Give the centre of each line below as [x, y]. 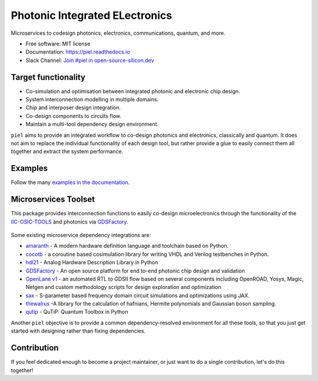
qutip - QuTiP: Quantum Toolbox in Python [77, 312]
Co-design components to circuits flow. [74, 116]
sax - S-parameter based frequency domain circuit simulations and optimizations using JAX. [138, 295]
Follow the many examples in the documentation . [70, 182]
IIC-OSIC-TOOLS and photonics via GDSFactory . [69, 222]
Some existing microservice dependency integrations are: [81, 235]
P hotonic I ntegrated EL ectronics [92, 15]
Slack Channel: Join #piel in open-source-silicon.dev [90, 60]
